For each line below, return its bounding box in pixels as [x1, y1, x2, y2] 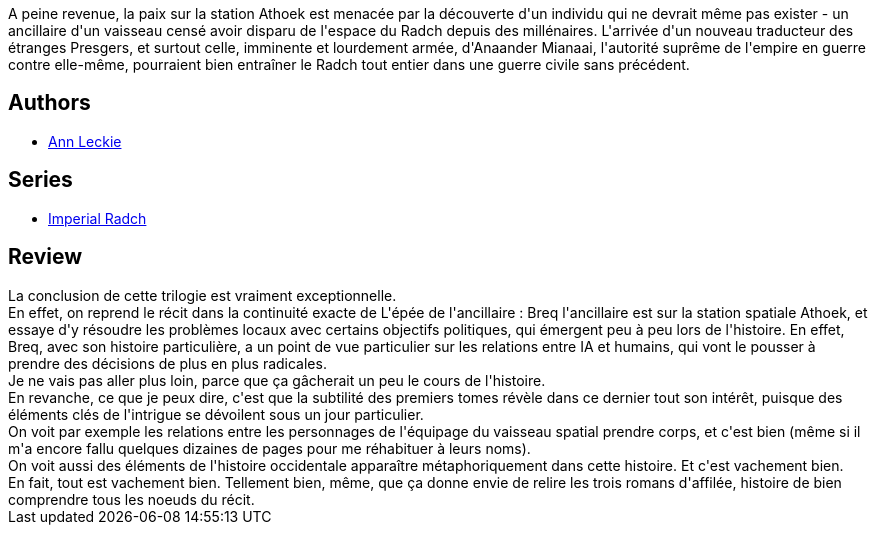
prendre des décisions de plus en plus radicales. [8, 354, 327, 372]
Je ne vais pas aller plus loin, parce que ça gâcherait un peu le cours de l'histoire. [8, 371, 546, 389]
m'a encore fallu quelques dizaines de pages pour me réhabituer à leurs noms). [8, 439, 531, 457]
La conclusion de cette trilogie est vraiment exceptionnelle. [8, 286, 397, 304]
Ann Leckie [48, 132, 122, 150]
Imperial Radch [48, 209, 147, 227]
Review [8, 244, 83, 270]
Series [8, 167, 73, 193]
